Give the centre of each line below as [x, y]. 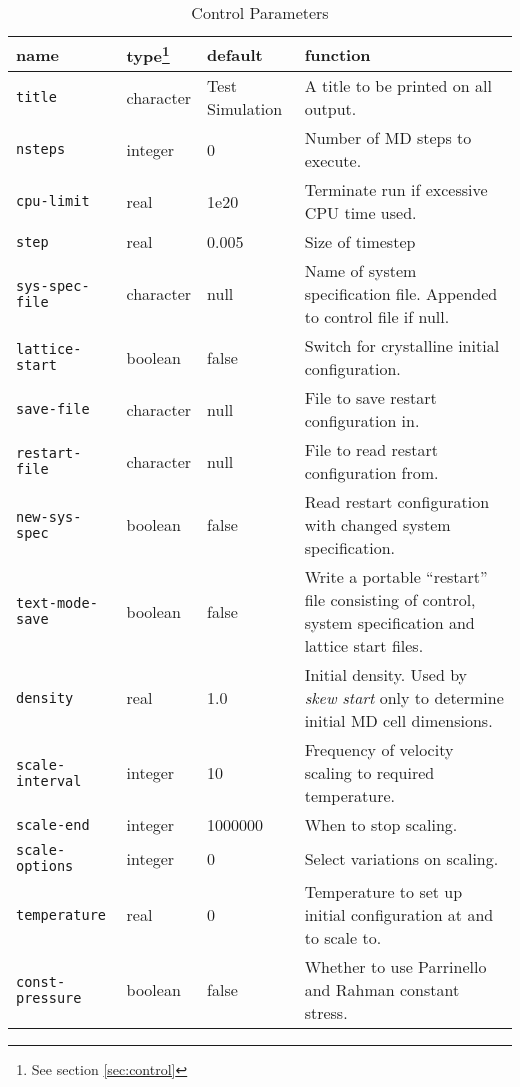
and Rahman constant [382, 990]
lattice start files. [364, 646]
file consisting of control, [390, 600]
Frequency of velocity [379, 750]
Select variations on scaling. [401, 858]
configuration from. [371, 473]
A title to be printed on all [398, 86]
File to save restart [370, 398]
